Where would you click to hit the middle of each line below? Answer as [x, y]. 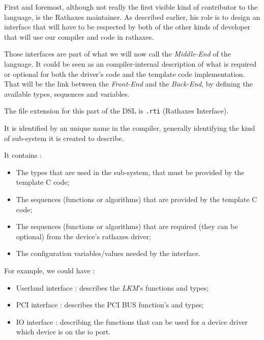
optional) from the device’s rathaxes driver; [83, 236]
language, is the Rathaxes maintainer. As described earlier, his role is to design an [132, 17]
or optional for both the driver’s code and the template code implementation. [125, 74]
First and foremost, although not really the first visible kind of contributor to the [131, 7]
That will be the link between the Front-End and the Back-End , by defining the [128, 84]
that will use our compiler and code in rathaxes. [79, 36]
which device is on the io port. [63, 332]
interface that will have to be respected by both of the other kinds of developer [127, 27]
